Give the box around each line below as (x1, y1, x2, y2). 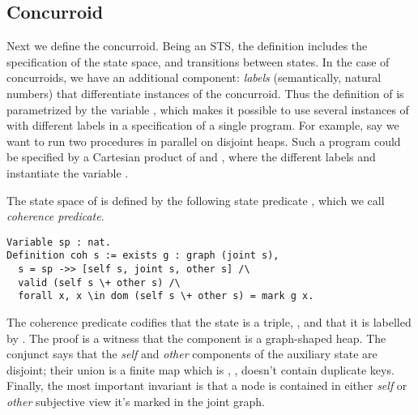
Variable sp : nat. (6, 236, 111, 248)
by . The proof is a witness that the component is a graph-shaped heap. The (6, 329, 386, 346)
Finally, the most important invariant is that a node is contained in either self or (6, 377, 407, 394)
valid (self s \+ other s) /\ (18, 276, 181, 289)
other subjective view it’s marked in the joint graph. (6, 392, 265, 409)
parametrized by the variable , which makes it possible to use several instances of (6, 101, 409, 118)
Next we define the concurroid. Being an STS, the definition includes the (6, 37, 368, 54)
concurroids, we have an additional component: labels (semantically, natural (6, 69, 382, 86)
